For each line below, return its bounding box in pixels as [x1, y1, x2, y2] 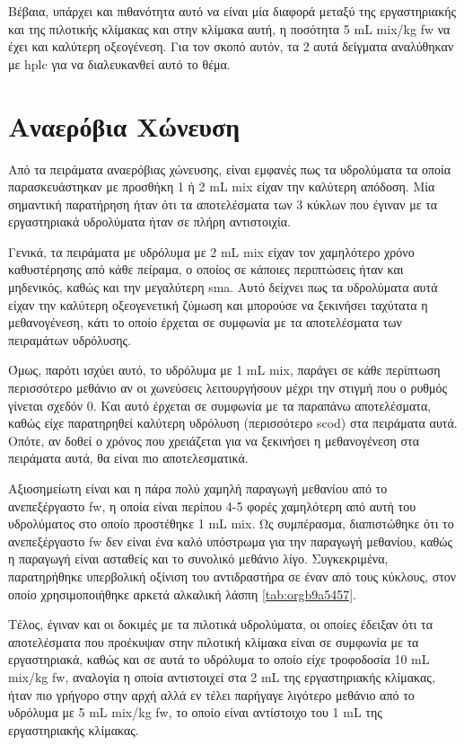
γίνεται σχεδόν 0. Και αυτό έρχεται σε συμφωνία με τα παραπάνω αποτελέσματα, [8, 395, 432, 414]
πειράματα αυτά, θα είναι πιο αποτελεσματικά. [8, 448, 249, 467]
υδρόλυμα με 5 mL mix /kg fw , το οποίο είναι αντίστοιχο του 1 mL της [8, 703, 382, 722]
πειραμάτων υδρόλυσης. [8, 330, 131, 349]
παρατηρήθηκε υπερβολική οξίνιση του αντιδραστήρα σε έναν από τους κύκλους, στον [8, 566, 457, 585]
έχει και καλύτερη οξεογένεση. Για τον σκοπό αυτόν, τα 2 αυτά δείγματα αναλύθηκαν [8, 37, 454, 56]
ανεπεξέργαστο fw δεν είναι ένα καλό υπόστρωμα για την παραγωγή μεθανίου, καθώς [8, 531, 452, 550]
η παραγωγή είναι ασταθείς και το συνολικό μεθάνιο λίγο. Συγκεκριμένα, [8, 549, 389, 568]
